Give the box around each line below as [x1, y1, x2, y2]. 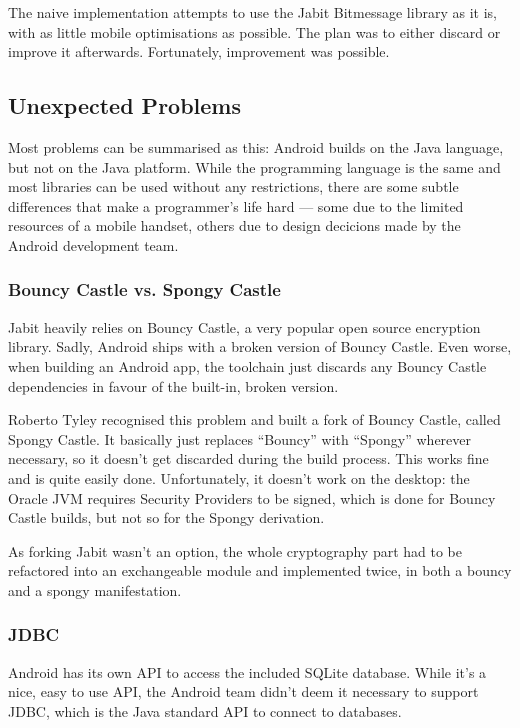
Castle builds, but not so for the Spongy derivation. [8, 507, 325, 528]
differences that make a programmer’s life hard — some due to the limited [8, 195, 464, 216]
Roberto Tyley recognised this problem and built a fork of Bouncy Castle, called [8, 409, 501, 430]
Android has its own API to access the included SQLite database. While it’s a [8, 661, 487, 682]
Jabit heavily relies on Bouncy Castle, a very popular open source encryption [8, 316, 481, 337]
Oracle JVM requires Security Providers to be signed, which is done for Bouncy [8, 487, 496, 508]
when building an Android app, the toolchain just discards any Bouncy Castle [8, 355, 487, 376]
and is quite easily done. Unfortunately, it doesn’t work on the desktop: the [8, 467, 470, 488]
